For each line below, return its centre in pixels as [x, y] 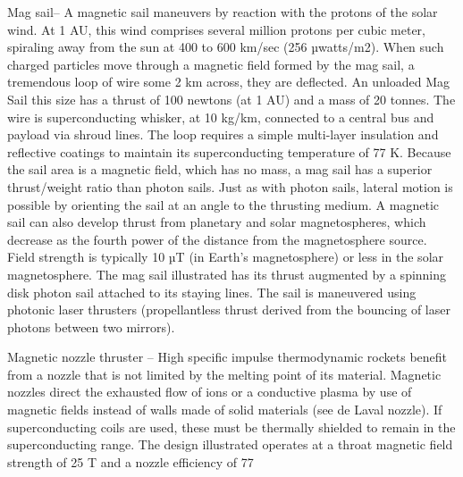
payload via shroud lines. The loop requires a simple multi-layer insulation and [223, 134]
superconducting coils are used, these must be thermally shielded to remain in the [231, 427]
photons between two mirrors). [91, 326]
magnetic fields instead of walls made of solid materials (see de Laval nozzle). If [225, 410]
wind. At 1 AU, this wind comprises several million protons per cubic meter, [217, 29]
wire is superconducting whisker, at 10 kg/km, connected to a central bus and [221, 117]
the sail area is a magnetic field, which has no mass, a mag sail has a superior [220, 169]
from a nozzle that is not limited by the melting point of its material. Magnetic [224, 374]
